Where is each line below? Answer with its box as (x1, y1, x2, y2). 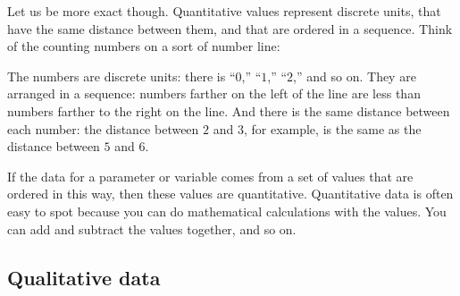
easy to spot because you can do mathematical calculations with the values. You (7, 201, 447, 220)
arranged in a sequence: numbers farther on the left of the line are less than (7, 84, 421, 103)
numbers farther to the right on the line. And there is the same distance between (7, 101, 450, 120)
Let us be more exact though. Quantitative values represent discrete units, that (7, 2, 441, 20)
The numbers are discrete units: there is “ (7, 66, 236, 85)
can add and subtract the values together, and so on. (7, 219, 297, 238)
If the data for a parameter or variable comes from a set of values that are (7, 166, 414, 185)
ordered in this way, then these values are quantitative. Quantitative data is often (7, 184, 454, 203)
